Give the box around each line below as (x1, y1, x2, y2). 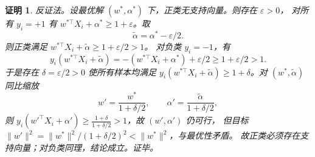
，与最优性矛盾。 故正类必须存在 (169, 129, 300, 142)
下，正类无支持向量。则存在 (147, 4, 258, 16)
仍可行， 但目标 (185, 114, 249, 127)
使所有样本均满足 (88, 65, 157, 78)
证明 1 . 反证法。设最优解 (5, 4, 103, 16)
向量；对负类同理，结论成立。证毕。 (13, 141, 158, 153)
